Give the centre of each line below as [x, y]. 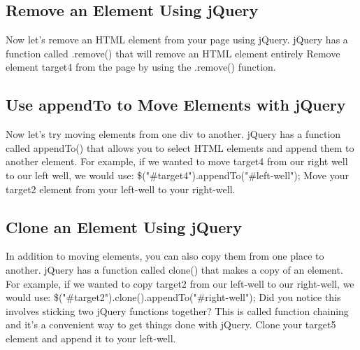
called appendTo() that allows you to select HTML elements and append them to [180, 147]
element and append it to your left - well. [91, 338]
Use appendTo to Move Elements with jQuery [176, 105]
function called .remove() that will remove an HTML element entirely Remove [173, 53]
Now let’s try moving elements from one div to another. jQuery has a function [173, 134]
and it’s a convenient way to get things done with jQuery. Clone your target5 [171, 324]
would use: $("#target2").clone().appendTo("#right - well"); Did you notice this [173, 297]
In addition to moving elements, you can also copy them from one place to [165, 256]
